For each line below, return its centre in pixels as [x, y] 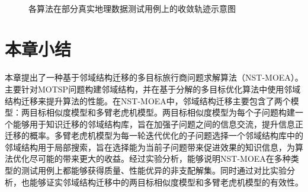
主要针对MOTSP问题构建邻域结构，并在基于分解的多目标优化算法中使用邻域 [153, 89]
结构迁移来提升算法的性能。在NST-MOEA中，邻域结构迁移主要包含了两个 [148, 100]
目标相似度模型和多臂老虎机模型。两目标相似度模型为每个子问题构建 [162, 112]
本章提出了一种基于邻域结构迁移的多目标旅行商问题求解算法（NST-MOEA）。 [154, 77]
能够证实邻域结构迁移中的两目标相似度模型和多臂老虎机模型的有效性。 [166, 182]
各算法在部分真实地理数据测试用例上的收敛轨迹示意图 [132, 8]
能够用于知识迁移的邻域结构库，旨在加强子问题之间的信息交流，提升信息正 [158, 124]
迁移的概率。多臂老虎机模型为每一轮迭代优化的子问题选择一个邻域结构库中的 [154, 135]
